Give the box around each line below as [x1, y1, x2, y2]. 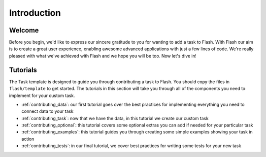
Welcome [9, 26, 39, 34]
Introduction [9, 7, 61, 18]
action [21, 136, 34, 142]
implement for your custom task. [9, 93, 75, 98]
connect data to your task [21, 108, 74, 114]
